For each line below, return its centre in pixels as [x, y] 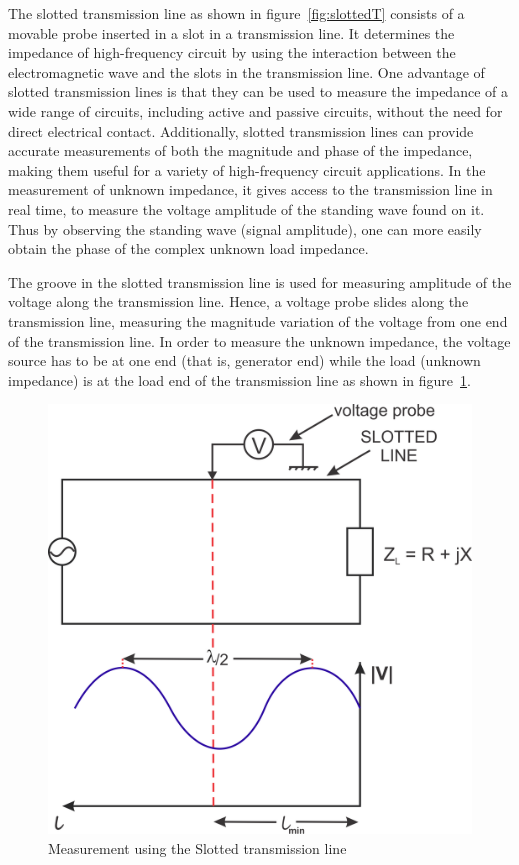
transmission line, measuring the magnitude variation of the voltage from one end [258, 320]
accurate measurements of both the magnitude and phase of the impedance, [240, 150]
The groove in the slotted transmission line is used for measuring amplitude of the [260, 281]
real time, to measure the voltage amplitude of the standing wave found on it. [246, 208]
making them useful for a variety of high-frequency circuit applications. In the [247, 169]
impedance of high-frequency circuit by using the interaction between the [232, 52]
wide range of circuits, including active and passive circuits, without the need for [255, 110]
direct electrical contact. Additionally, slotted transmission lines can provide [241, 130]
